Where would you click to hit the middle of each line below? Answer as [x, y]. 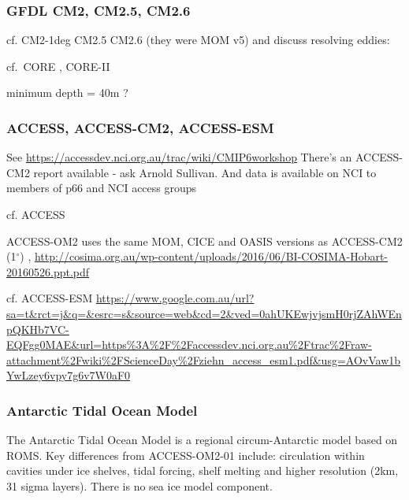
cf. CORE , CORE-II [58, 66]
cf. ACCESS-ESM [50, 298]
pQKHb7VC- [38, 329]
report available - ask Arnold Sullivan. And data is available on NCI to [205, 172]
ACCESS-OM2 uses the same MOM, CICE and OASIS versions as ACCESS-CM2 [204, 241]
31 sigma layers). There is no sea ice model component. [139, 485]
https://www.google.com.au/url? [175, 298]
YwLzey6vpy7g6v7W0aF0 [69, 375]
